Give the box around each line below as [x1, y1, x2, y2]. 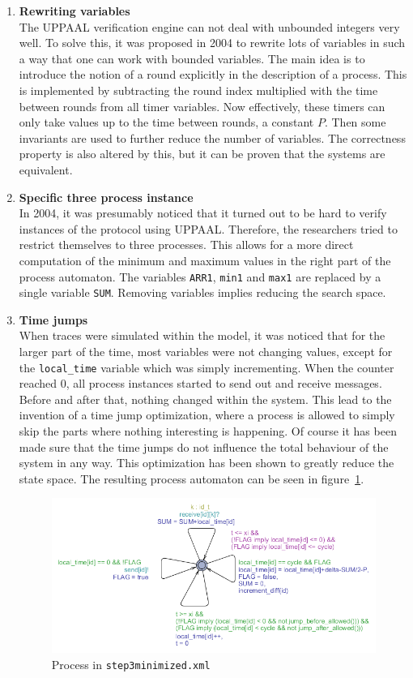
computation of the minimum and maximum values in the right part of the [19, 251, 391, 268]
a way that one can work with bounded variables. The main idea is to [19, 49, 365, 67]
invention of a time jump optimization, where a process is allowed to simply [19, 406, 395, 423]
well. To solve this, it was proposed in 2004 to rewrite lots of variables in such [19, 34, 406, 51]
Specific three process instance [19, 188, 194, 205]
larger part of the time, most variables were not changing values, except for [19, 343, 393, 359]
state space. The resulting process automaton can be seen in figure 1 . [19, 470, 364, 487]
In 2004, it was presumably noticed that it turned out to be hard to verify [19, 204, 387, 221]
